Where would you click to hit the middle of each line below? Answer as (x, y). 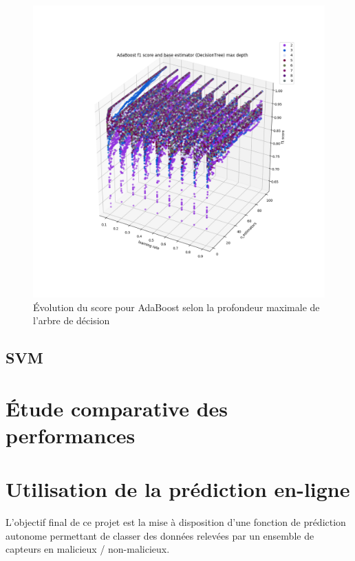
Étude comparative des (117, 408)
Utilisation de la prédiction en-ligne (178, 489)
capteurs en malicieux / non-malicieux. (88, 549)
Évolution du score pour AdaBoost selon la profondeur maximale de (176, 307)
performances (71, 435)
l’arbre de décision (72, 320)
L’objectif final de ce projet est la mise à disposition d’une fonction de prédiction (176, 522)
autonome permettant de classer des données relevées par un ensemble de (160, 535)
